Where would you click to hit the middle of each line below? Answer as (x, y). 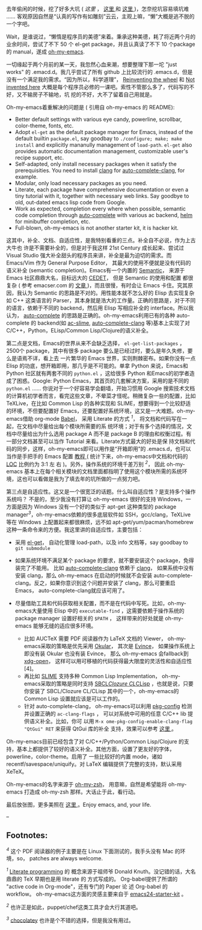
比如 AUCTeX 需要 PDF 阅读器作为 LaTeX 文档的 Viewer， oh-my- (105, 638)
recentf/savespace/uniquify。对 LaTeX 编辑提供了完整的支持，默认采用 (94, 764)
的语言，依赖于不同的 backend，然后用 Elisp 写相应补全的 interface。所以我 (100, 308)
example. (26, 177)
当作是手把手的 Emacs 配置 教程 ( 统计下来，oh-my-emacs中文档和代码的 (97, 456)
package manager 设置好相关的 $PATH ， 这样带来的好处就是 (89, 618)
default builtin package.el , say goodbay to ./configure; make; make (98, 138)
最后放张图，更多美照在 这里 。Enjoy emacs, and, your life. (79, 804)
